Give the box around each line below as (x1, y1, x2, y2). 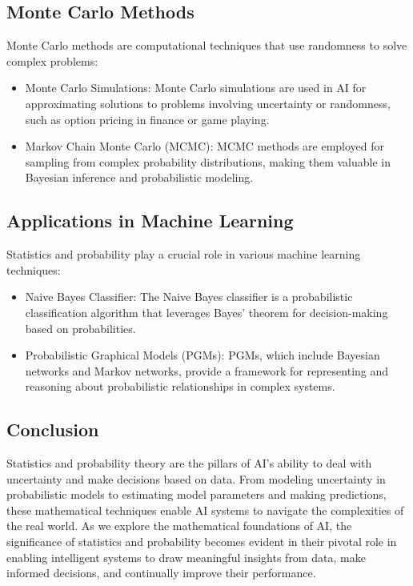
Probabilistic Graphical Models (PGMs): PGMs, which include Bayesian (25, 347, 380, 363)
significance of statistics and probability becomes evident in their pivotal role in (6, 533, 397, 550)
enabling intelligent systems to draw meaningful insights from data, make (6, 548, 366, 565)
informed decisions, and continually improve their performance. (6, 564, 316, 581)
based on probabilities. (25, 319, 136, 336)
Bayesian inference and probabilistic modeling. (25, 169, 254, 186)
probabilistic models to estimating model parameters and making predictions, (6, 486, 387, 503)
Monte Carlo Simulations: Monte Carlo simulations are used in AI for (25, 79, 367, 96)
